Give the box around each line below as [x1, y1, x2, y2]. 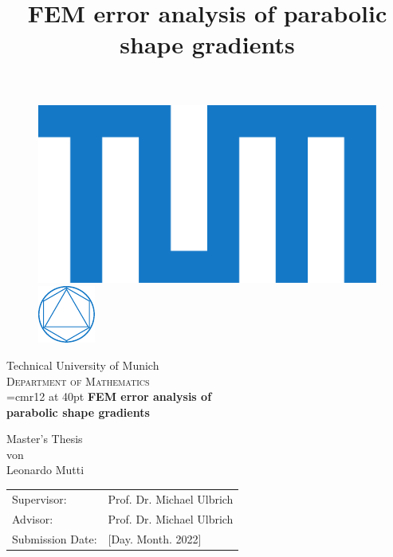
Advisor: [12, 510, 53, 527]
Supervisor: [12, 490, 67, 507]
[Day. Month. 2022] [108, 530, 202, 547]
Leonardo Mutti [6, 461, 84, 478]
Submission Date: [12, 530, 97, 547]
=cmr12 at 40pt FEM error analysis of [6, 388, 212, 405]
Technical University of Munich [6, 356, 159, 373]
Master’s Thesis [6, 430, 83, 447]
